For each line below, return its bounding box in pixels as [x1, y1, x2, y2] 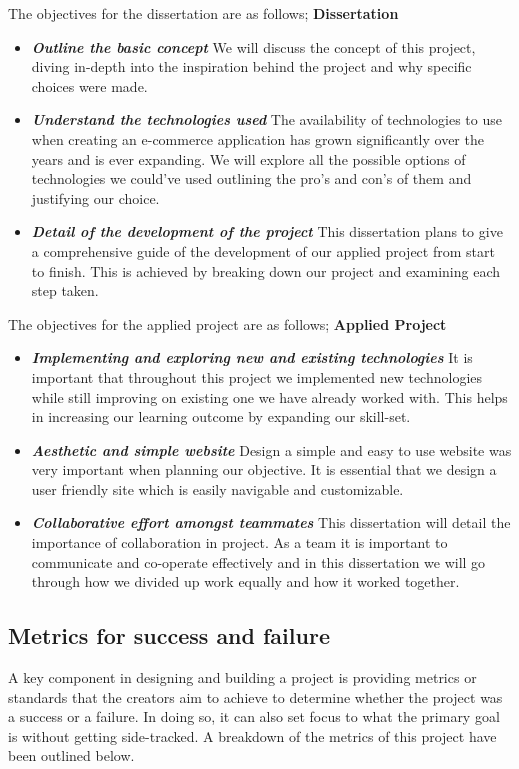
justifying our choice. [31, 187, 160, 208]
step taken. [31, 280, 99, 301]
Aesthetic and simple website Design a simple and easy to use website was [31, 439, 512, 460]
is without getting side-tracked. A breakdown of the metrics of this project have [8, 725, 497, 746]
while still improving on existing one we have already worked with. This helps [31, 386, 508, 407]
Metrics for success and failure [8, 620, 330, 651]
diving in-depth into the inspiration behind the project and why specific [31, 56, 472, 77]
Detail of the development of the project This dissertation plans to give [31, 221, 503, 242]
